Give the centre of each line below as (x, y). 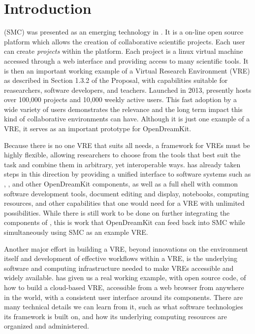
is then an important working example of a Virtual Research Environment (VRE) (127, 70)
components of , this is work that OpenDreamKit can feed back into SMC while (125, 222)
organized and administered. (47, 326)
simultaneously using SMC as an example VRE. (76, 232)
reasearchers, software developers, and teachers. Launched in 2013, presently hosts (128, 90)
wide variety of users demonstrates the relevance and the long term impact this (123, 109)
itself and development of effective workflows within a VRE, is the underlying (121, 258)
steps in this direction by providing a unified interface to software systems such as (127, 174)
